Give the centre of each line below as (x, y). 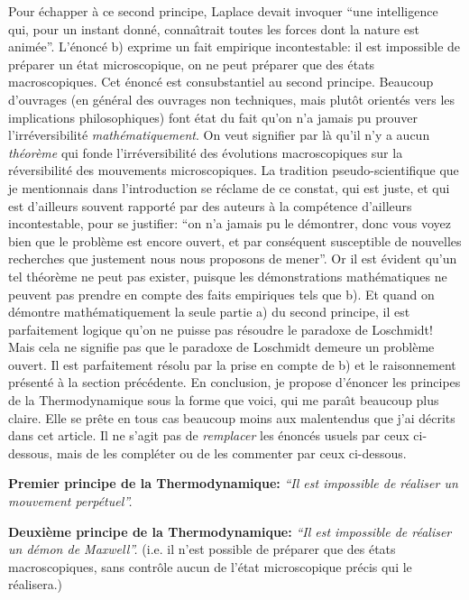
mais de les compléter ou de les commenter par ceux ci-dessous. (231, 452)
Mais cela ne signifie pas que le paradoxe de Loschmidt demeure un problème (221, 347)
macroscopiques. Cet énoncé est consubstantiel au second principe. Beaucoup (221, 82)
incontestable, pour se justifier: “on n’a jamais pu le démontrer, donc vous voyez (230, 223)
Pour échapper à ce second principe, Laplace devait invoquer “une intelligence (223, 11)
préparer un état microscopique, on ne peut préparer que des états (192, 64)
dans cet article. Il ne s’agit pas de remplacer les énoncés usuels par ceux (209, 435)
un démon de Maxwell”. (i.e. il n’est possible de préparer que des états (202, 549)
